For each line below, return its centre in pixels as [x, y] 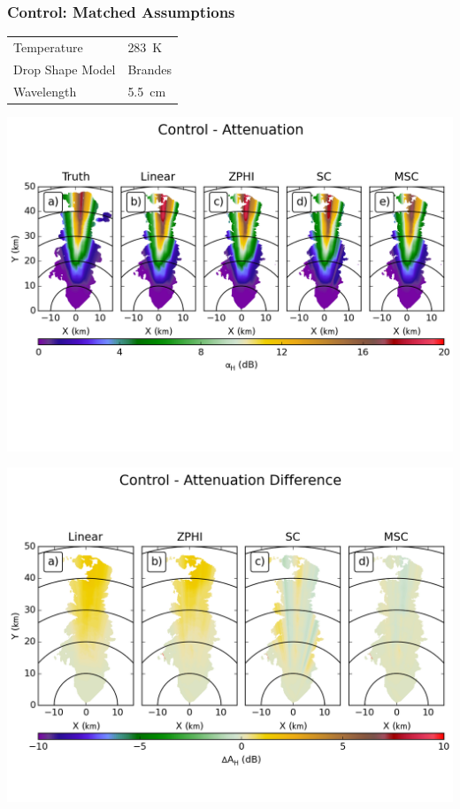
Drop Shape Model [65, 69]
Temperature [48, 46]
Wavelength [45, 91]
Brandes [150, 69]
